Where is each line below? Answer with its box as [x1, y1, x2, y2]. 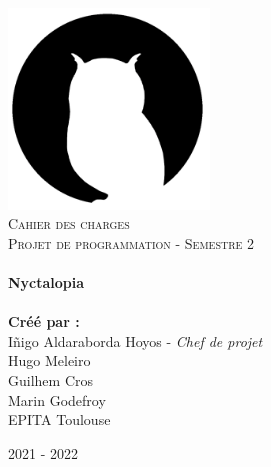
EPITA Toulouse [8, 409, 111, 430]
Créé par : [8, 311, 80, 332]
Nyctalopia [8, 271, 85, 292]
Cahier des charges [8, 213, 130, 234]
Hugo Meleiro [8, 350, 91, 371]
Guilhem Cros [8, 369, 93, 390]
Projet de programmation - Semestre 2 [8, 232, 255, 253]
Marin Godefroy [8, 389, 106, 410]
